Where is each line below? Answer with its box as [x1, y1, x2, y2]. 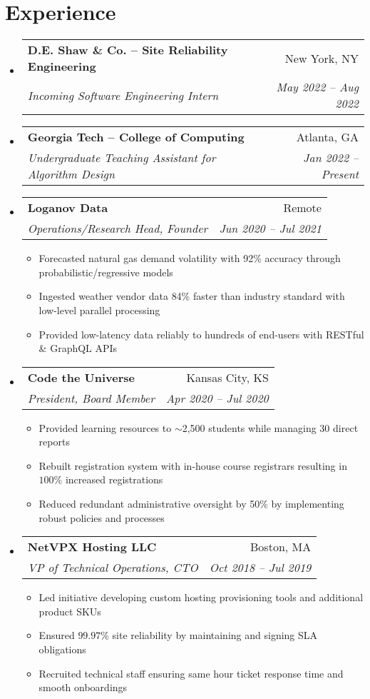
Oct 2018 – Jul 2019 [209, 559, 312, 576]
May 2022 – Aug [276, 79, 359, 96]
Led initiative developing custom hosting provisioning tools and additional [38, 590, 364, 605]
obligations [38, 642, 86, 657]
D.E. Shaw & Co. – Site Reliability [27, 41, 228, 59]
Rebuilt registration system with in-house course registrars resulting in [38, 458, 347, 473]
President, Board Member [27, 389, 155, 406]
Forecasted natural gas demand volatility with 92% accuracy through [38, 251, 341, 266]
